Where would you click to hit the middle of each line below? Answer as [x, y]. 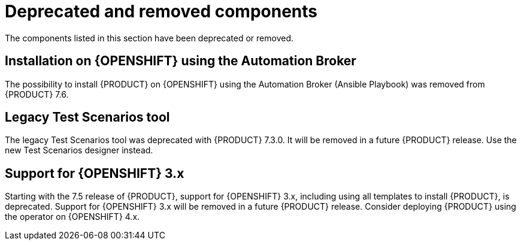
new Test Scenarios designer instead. [79, 150]
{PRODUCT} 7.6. [37, 94]
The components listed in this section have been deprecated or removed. [149, 38]
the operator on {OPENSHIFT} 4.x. [72, 217]
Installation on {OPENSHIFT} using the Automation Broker [181, 61]
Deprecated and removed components [161, 11]
